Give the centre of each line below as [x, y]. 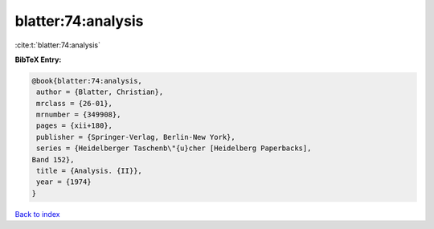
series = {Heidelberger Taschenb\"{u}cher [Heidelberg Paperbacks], [174, 148]
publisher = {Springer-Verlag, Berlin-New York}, [136, 137]
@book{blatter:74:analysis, [87, 81]
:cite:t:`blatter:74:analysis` [57, 45]
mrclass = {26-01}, [74, 103]
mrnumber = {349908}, [79, 115]
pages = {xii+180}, [74, 126]
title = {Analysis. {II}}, [89, 171]
